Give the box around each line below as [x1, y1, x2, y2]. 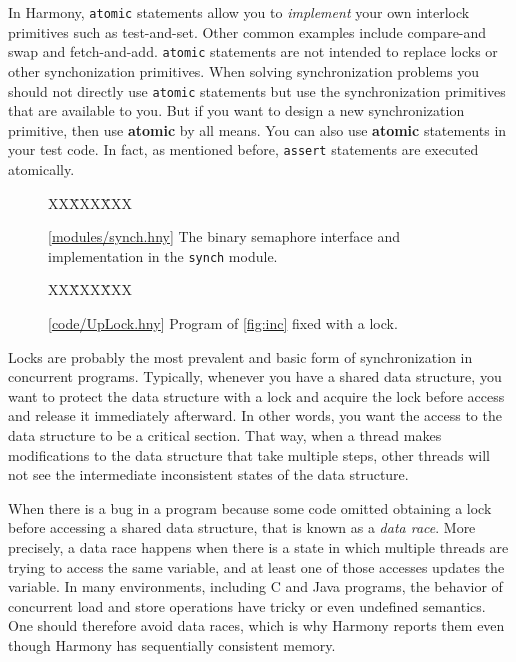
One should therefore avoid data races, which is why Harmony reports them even [8, 615, 505, 636]
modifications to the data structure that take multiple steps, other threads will [8, 444, 490, 465]
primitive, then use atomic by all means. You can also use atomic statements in [8, 119, 507, 140]
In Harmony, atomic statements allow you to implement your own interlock [8, 2, 470, 22]
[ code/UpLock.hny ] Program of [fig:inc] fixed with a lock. [48, 313, 398, 334]
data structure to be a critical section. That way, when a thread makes [8, 425, 442, 445]
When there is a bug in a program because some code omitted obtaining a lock [8, 497, 492, 518]
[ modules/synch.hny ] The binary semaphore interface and [48, 226, 400, 247]
